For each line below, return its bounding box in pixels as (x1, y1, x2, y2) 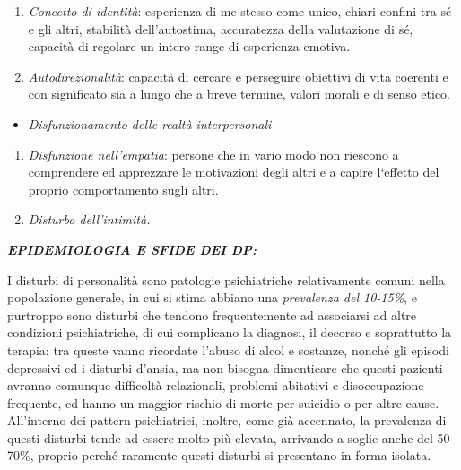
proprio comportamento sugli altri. (28, 179, 219, 198)
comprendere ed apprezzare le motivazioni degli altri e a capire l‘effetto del (28, 162, 439, 181)
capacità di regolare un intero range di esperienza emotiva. (28, 37, 351, 56)
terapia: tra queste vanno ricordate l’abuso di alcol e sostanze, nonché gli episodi (7, 340, 449, 359)
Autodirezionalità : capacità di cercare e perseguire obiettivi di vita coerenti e (28, 66, 448, 85)
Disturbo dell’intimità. (28, 210, 151, 229)
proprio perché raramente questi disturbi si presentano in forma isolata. (38, 446, 431, 465)
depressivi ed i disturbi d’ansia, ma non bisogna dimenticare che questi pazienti (7, 358, 443, 377)
